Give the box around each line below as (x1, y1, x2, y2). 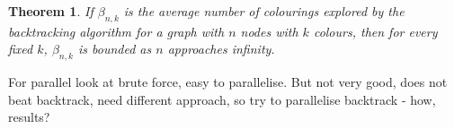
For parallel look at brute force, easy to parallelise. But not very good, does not (8, 73, 448, 91)
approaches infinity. (167, 39, 275, 58)
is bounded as (77, 39, 152, 58)
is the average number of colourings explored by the (123, 2, 405, 20)
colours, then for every (313, 21, 438, 40)
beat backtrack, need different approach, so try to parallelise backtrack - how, (8, 90, 436, 108)
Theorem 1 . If (8, 2, 93, 20)
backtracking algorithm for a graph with (8, 21, 225, 40)
